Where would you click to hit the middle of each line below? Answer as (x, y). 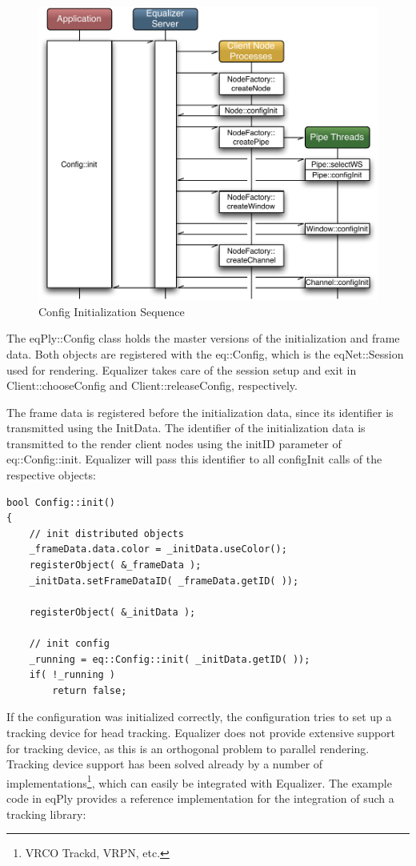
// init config (69, 643)
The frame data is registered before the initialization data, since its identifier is (200, 412)
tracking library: (46, 814)
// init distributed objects (106, 533)
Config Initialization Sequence (112, 311)
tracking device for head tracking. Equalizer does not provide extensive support (201, 732)
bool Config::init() (61, 502)
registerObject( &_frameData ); (115, 565)
